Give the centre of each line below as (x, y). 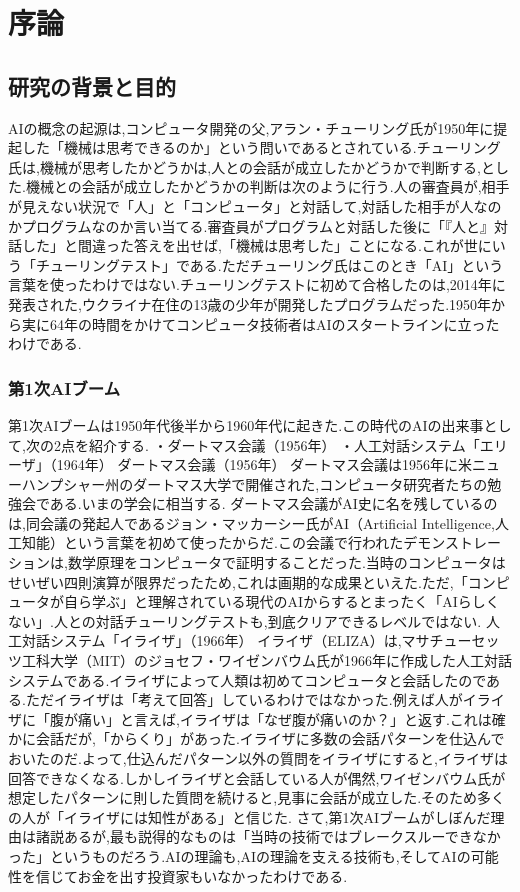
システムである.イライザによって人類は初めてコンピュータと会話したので (247, 679)
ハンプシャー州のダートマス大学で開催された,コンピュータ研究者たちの (254, 483)
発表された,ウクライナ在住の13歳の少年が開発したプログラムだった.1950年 (250, 303)
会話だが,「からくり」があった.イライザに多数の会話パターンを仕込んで (270, 738)
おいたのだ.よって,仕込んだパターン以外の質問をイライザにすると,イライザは (258, 758)
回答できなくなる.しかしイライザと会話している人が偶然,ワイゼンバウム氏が (257, 777)
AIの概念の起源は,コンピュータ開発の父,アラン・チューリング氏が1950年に (251, 127)
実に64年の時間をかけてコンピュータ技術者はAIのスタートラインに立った (260, 323)
